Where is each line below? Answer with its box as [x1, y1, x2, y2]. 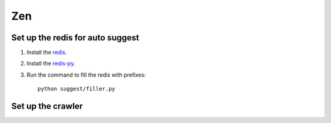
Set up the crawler [11, 101, 83, 111]
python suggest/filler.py [37, 86, 116, 92]
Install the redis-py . [26, 60, 76, 67]
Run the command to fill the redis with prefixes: [26, 71, 146, 78]
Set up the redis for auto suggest [11, 32, 139, 43]
